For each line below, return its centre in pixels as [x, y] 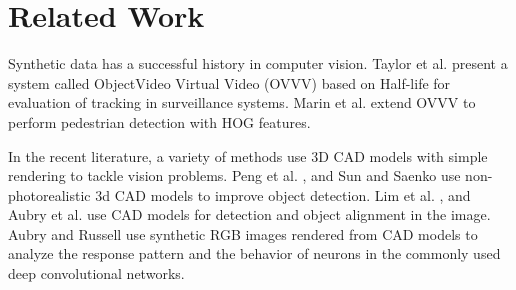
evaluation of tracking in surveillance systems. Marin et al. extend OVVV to [242, 102]
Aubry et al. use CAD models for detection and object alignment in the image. [249, 214]
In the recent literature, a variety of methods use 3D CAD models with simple [248, 155]
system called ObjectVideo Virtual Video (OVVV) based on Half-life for [229, 82]
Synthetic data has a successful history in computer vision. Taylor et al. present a [258, 63]
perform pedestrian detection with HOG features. [159, 121]
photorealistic [49, 194]
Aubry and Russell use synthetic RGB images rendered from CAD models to [243, 233]
